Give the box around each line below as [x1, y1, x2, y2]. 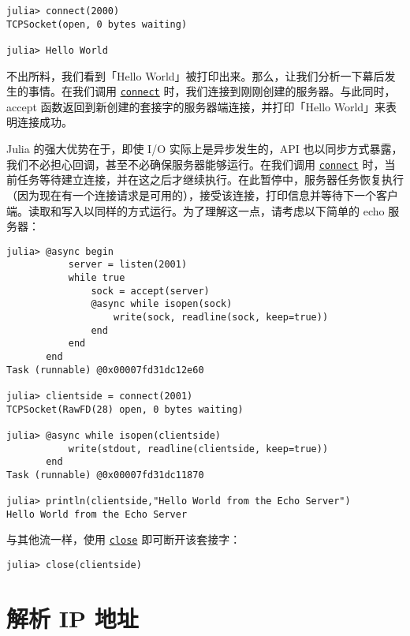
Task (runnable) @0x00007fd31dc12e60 [6, 364, 204, 376]
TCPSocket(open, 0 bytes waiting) [6, 18, 188, 30]
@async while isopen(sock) [91, 298, 233, 310]
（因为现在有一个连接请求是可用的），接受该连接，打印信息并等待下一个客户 [6, 186, 398, 203]
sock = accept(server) [91, 285, 210, 297]
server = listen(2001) [68, 259, 188, 271]
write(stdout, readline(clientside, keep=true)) [68, 443, 329, 455]
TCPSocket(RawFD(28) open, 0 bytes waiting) [6, 403, 244, 415]
